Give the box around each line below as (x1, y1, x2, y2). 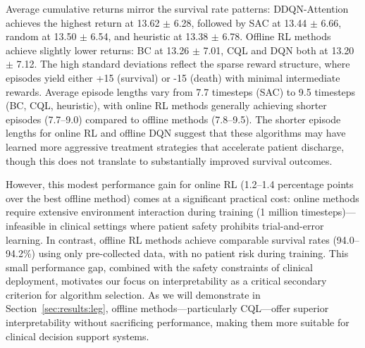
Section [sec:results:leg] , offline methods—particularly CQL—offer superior (6, 301, 329, 316)
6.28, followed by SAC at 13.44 (173, 15, 307, 30)
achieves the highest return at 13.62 (6, 15, 160, 30)
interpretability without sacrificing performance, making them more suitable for (6, 315, 349, 330)
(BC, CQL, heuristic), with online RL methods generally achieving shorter (6, 98, 327, 113)
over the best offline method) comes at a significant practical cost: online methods (6, 190, 359, 205)
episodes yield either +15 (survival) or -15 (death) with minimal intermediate (6, 70, 340, 85)
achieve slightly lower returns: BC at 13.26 (6, 42, 190, 57)
